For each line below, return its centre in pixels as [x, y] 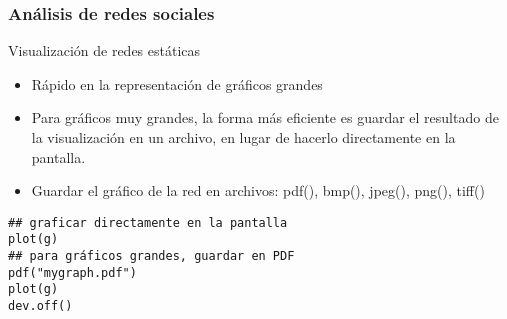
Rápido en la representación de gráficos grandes [177, 83]
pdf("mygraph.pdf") [72, 272]
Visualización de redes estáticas [104, 50]
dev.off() [40, 306]
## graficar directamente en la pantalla [148, 222]
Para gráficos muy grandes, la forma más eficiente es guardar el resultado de [265, 117]
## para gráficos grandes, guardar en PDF [151, 256]
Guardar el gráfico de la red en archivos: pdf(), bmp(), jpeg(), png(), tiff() [258, 190]
